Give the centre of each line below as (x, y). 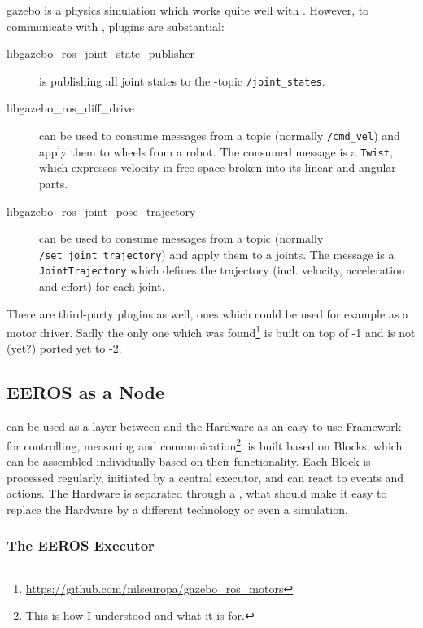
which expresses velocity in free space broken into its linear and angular (218, 167)
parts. (54, 183)
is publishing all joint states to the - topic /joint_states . (182, 80)
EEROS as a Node (86, 392)
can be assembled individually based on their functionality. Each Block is (189, 461)
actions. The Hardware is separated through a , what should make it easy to (197, 493)
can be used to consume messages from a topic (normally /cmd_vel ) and (220, 136)
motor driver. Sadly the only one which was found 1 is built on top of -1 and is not (211, 331)
